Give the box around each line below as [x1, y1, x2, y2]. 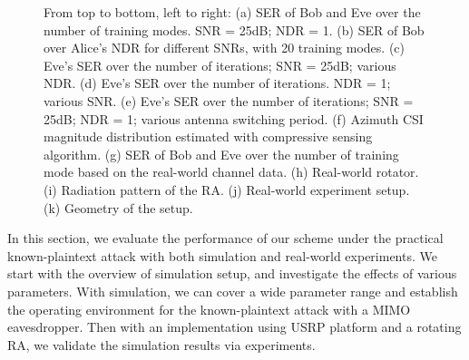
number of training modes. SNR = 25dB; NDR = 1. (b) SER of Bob [44, 20, 425, 39]
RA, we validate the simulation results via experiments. [7, 335, 316, 354]
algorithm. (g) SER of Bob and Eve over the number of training [44, 144, 399, 163]
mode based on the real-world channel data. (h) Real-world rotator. [44, 162, 419, 181]
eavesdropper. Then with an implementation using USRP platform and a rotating [7, 317, 462, 336]
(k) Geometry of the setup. [44, 198, 193, 217]
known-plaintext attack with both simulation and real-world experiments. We [7, 246, 437, 265]
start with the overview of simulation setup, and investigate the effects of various [7, 264, 457, 283]
